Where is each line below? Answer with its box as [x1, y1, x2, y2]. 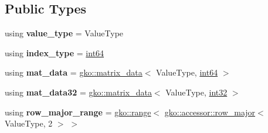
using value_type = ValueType [5, 27, 124, 39]
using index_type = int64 [5, 46, 104, 59]
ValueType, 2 [5, 117, 53, 129]
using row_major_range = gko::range [5, 105, 151, 118]
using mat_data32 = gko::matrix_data [5, 86, 152, 98]
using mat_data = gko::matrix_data [5, 66, 143, 79]
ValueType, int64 [156, 66, 218, 79]
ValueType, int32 [165, 86, 228, 98]
